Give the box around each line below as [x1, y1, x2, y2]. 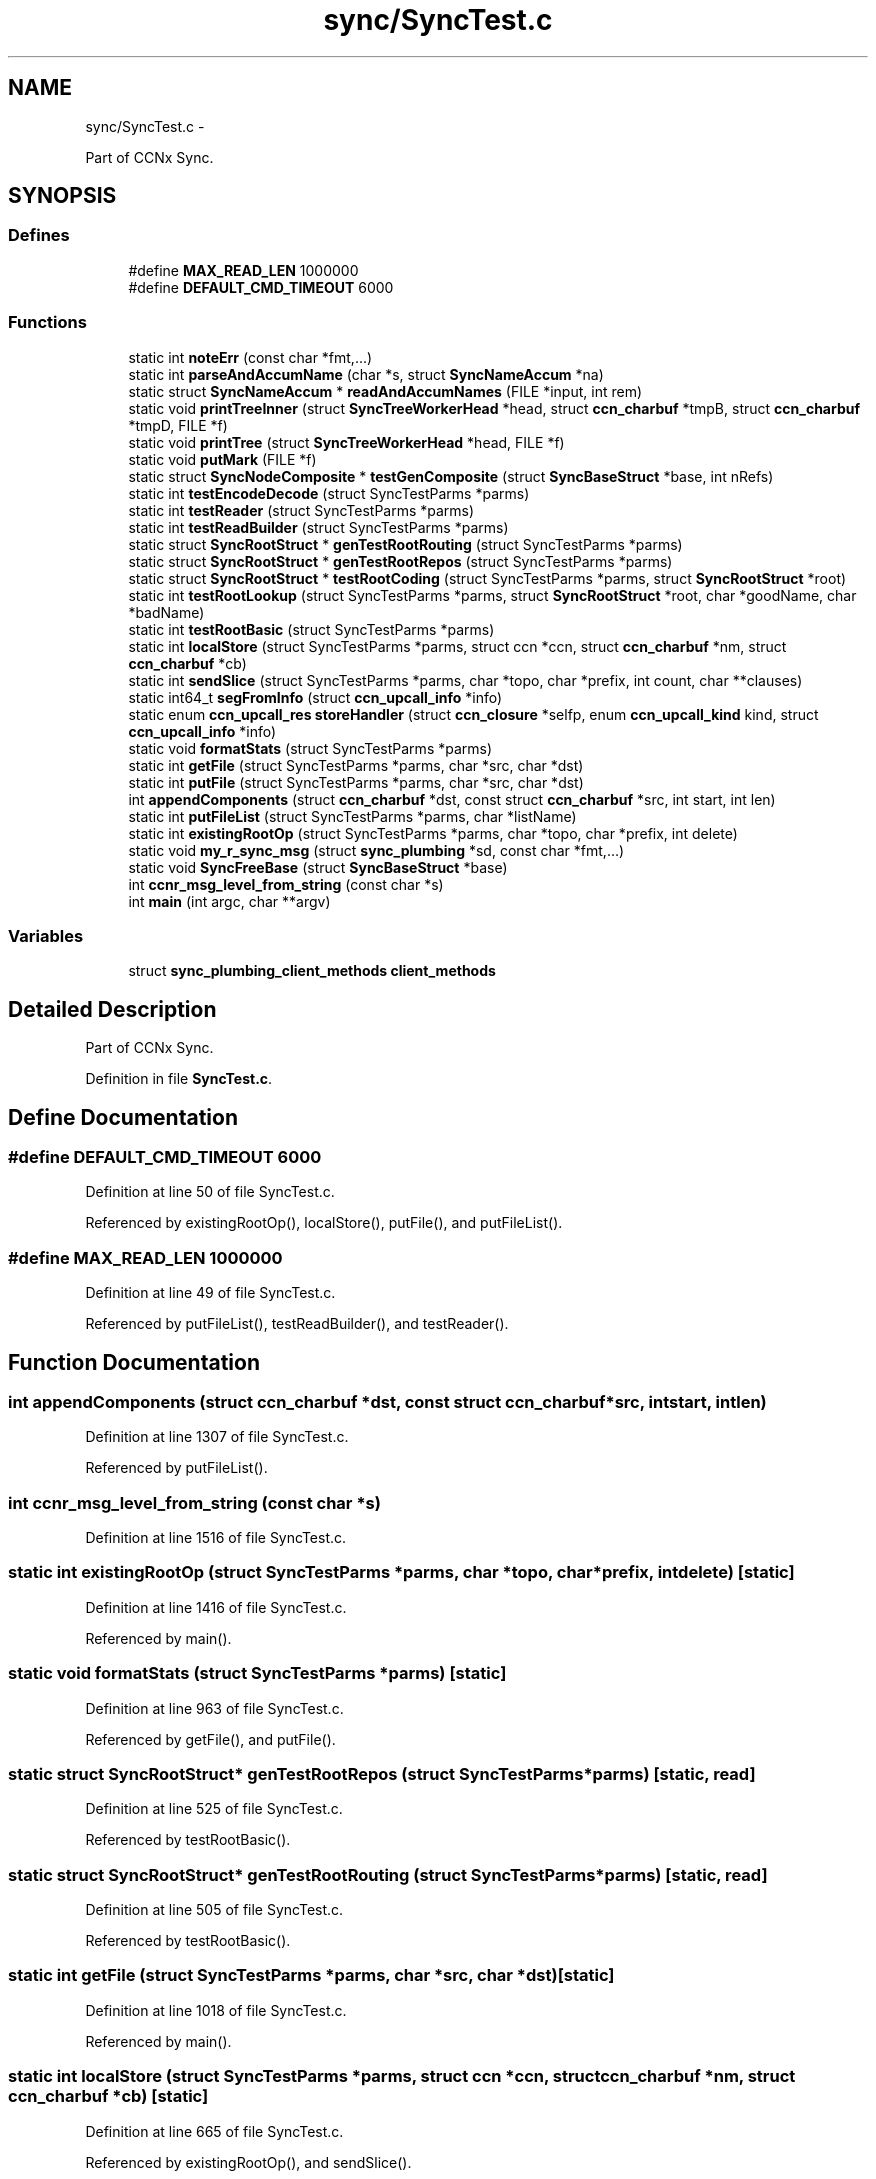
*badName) [128, 603, 205, 621]
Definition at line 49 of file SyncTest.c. [85, 1284, 336, 1302]
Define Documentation [8, 1104, 238, 1130]
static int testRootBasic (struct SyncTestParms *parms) [128, 620, 495, 638]
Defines [8, 225, 70, 246]
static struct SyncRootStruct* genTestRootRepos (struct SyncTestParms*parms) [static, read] [8, 1763, 756, 1784]
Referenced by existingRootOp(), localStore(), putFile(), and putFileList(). [85, 1214, 563, 1232]
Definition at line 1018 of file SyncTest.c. [85, 2001, 347, 2019]
